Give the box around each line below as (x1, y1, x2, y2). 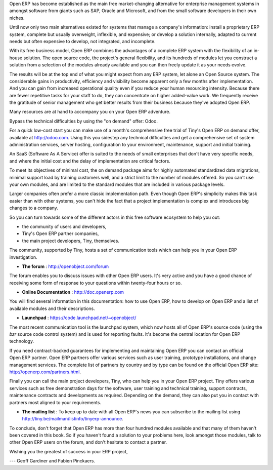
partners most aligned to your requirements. (9, 399, 101, 405)
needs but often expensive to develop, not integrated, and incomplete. (9, 38, 156, 44)
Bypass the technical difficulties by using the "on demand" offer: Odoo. (9, 118, 158, 124)
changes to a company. (9, 205, 58, 211)
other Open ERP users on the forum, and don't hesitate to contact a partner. (9, 439, 167, 445)
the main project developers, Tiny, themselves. (22, 238, 120, 244)
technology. (9, 338, 34, 344)
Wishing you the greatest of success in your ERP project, (9, 448, 128, 454)
